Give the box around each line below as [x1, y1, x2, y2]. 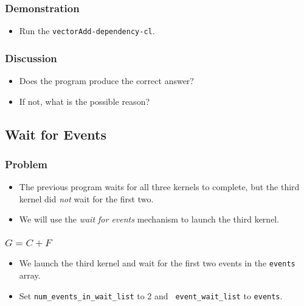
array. [19, 269, 41, 282]
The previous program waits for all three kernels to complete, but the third [19, 180, 300, 193]
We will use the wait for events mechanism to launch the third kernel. [19, 213, 280, 226]
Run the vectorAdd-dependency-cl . [19, 24, 155, 37]
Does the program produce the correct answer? [19, 74, 194, 87]
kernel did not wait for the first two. [19, 192, 154, 205]
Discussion [5, 50, 57, 65]
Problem [5, 156, 47, 171]
